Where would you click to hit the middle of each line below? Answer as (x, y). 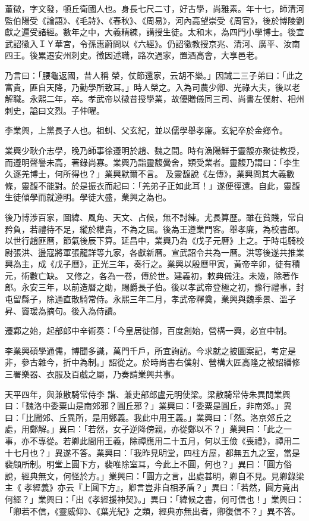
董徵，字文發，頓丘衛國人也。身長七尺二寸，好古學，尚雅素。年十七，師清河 (154, 8)
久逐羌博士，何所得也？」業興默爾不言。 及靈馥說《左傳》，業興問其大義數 (150, 174)
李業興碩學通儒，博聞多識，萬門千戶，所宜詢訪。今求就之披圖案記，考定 (146, 350)
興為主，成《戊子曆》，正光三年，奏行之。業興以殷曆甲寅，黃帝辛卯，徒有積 (152, 264)
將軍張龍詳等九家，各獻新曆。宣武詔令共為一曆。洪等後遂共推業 (179, 252)
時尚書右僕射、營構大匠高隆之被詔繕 (221, 362)
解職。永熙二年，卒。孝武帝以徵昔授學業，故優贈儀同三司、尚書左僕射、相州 (154, 99)
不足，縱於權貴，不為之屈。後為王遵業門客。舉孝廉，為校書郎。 (179, 229)
